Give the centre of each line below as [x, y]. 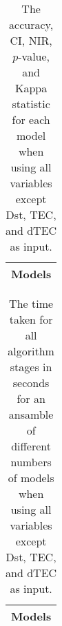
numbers [31, 462]
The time [31, 303]
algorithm [31, 351]
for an [31, 398]
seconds [31, 383]
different [31, 446]
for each [31, 119]
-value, [34, 56]
